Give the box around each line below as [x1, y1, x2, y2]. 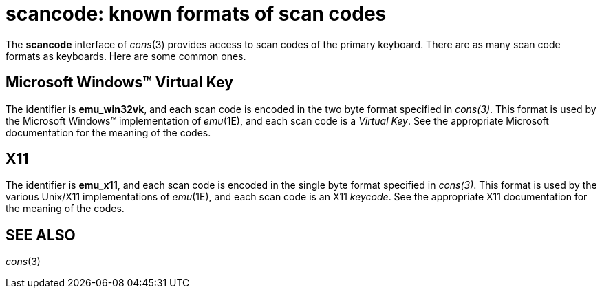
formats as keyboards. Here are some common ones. [6, 50, 246, 62]
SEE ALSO [6, 226, 76, 244]
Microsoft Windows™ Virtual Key [6, 74, 233, 92]
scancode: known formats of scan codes [6, 2, 387, 25]
